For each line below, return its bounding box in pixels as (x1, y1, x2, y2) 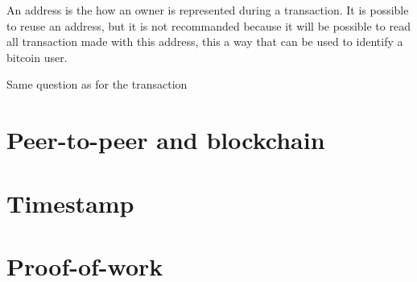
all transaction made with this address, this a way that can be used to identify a (6, 33, 403, 50)
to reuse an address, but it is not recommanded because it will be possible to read (6, 17, 411, 34)
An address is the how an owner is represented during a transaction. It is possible (6, 2, 409, 18)
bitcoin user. (6, 48, 68, 65)
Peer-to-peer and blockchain (6, 123, 325, 156)
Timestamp (6, 186, 134, 219)
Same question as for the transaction (6, 76, 188, 93)
